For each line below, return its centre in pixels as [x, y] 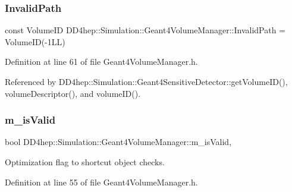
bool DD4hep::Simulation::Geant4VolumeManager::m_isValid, [118, 142]
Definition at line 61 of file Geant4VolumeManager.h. [101, 62]
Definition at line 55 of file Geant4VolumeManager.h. [101, 182]
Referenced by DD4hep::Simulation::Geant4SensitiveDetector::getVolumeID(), [146, 81]
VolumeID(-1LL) [35, 41]
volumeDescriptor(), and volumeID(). [73, 93]
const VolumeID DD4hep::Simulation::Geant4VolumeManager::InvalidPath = [145, 30]
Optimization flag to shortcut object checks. [85, 162]
